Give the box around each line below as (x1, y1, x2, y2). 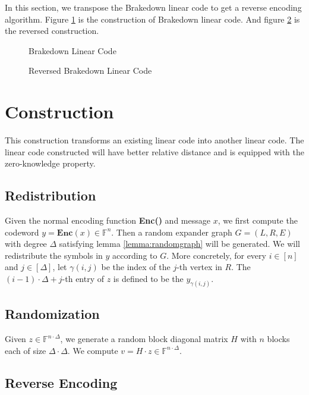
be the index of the (101, 261, 171, 273)
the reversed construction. (5, 24, 99, 37)
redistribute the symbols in (5, 249, 103, 261)
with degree (5, 237, 47, 250)
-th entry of (62, 272, 105, 285)
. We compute (67, 344, 118, 356)
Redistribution (5, 186, 96, 205)
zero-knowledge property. (5, 157, 96, 170)
